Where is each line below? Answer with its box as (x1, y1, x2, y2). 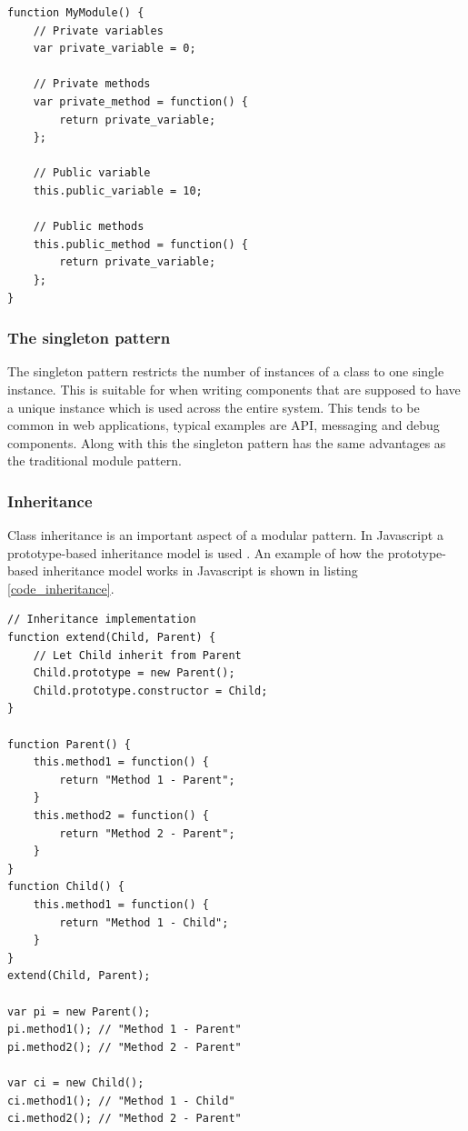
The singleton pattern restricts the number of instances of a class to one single (7, 362, 444, 381)
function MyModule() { (7, 6, 144, 19)
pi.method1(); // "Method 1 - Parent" (7, 1023, 242, 1036)
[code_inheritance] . (7, 578, 115, 597)
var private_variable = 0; (33, 42, 196, 55)
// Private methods (33, 77, 151, 91)
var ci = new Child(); (7, 1076, 144, 1089)
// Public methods (33, 220, 144, 234)
